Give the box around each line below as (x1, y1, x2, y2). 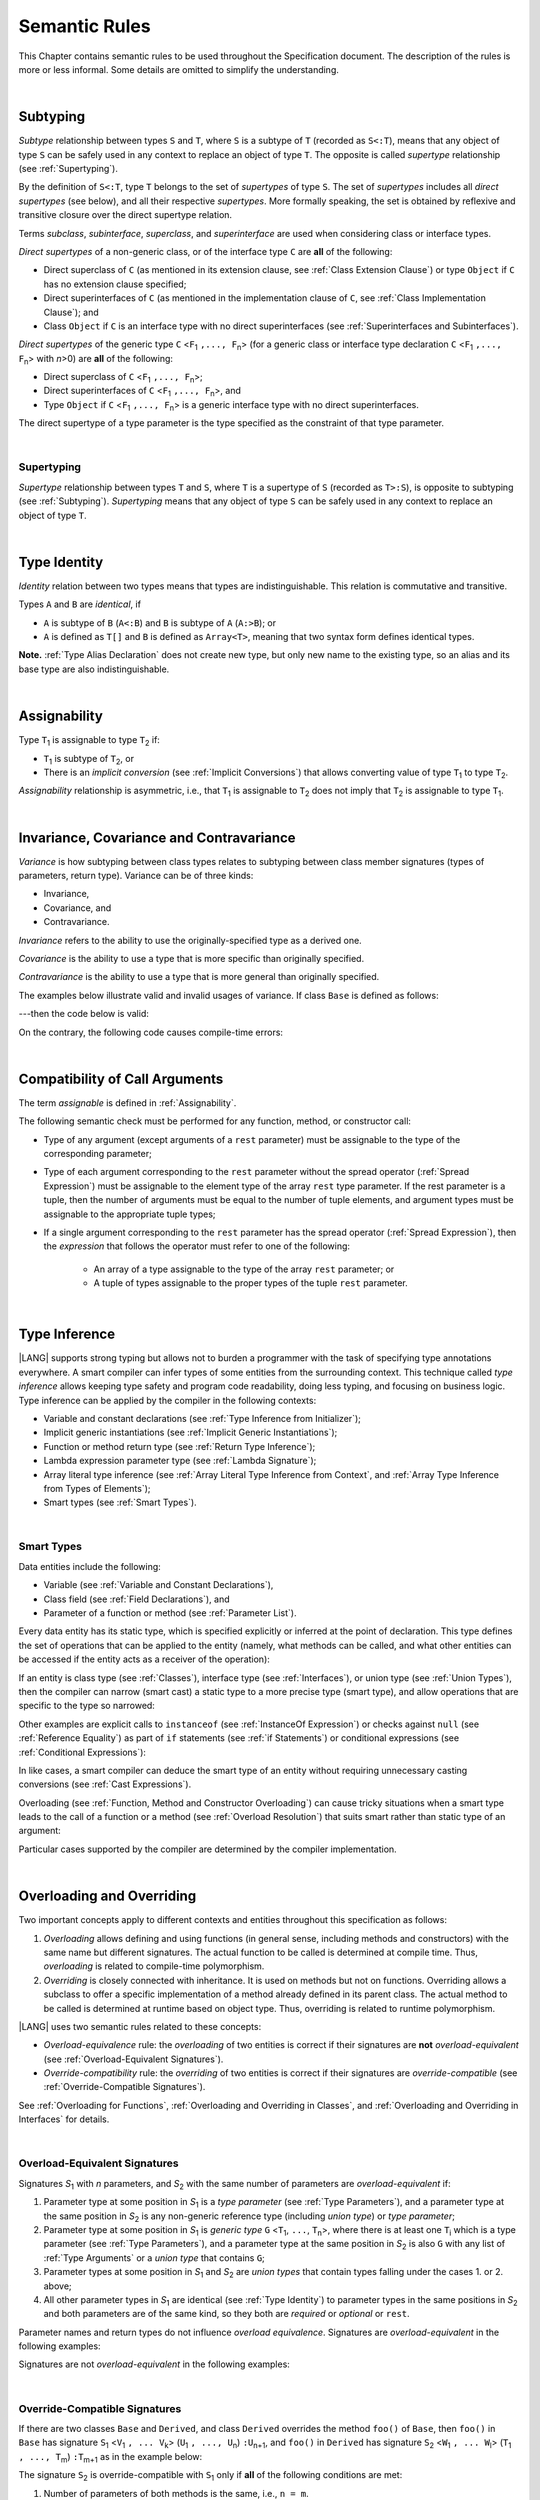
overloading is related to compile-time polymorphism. (43, 1960, 265, 1972)
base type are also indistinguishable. (18, 663, 170, 675)
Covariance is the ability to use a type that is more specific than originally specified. (18, 952, 365, 964)
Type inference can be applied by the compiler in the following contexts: (18, 1394, 317, 1406)
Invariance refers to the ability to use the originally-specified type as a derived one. (18, 934, 362, 946)
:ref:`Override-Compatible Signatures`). (43, 2081, 206, 2093)
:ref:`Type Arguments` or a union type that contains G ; (43, 2251, 265, 2264)
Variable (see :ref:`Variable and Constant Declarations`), (43, 1579, 274, 1591)
